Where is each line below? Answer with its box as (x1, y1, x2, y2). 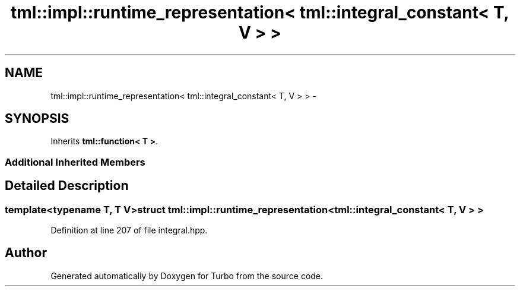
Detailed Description (5, 178, 129, 194)
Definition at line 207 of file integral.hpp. (50, 225, 208, 236)
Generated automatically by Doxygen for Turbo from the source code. (50, 270, 324, 281)
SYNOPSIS (5, 111, 69, 126)
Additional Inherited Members (5, 156, 145, 168)
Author (5, 245, 47, 261)
